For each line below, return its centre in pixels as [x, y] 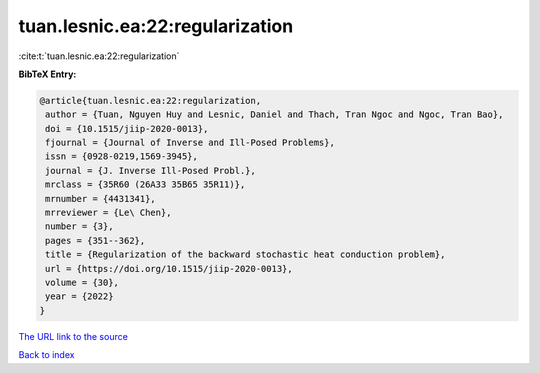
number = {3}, [79, 226]
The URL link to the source [73, 336]
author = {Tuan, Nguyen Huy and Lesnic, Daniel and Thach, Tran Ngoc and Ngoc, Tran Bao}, [274, 114]
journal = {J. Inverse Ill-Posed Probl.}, [151, 170]
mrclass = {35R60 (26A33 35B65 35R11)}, [145, 184]
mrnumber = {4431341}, [101, 198]
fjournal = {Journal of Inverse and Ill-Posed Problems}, [190, 143]
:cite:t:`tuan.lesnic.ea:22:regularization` [99, 56]
